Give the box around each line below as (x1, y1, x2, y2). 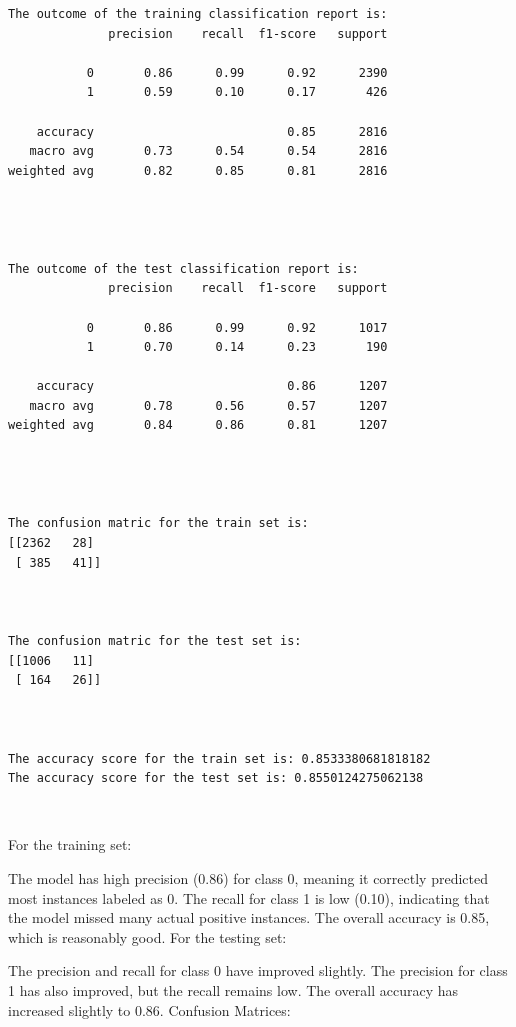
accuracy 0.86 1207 (36, 379, 388, 394)
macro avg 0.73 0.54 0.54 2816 (29, 144, 388, 159)
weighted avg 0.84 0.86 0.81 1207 (8, 418, 388, 433)
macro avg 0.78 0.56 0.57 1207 (29, 398, 388, 413)
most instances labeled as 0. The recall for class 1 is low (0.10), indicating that (8, 887, 490, 908)
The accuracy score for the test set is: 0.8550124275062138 (8, 771, 424, 786)
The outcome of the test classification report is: (8, 261, 359, 276)
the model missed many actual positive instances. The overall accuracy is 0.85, (8, 907, 490, 928)
